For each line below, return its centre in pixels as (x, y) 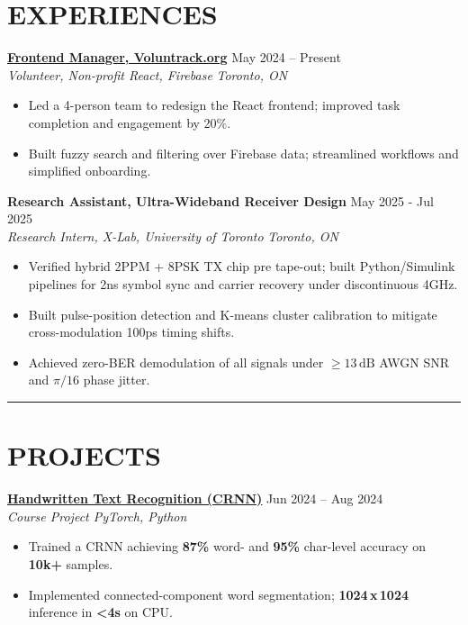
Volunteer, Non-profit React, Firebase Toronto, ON (148, 74)
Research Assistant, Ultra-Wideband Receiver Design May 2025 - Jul (220, 200)
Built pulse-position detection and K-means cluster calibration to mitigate (233, 314)
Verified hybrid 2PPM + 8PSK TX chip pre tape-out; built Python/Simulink (242, 266)
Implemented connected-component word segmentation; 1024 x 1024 (219, 594)
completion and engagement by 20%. (130, 122)
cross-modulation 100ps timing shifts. (131, 332)
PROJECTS (84, 455)
